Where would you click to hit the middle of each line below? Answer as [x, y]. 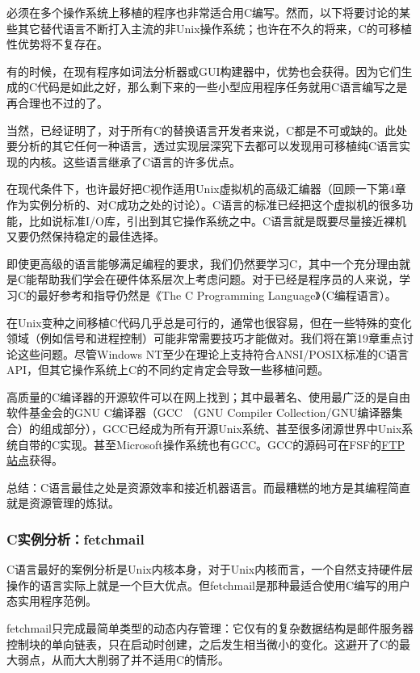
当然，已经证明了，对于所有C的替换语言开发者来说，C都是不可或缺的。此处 [207, 130]
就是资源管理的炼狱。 [63, 503]
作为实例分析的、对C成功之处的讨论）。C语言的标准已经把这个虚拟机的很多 [204, 204]
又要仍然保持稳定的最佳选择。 [86, 236]
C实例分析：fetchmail [76, 538]
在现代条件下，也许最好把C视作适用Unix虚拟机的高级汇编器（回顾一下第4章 [206, 189]
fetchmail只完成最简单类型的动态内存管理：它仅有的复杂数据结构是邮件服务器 [210, 628]
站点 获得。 [35, 460]
